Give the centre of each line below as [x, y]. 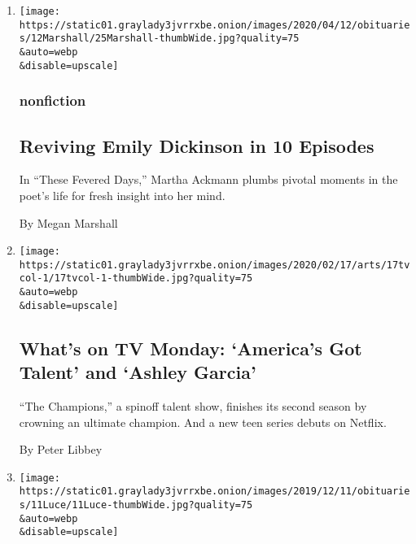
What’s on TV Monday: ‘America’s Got [190, 348]
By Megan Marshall [68, 222]
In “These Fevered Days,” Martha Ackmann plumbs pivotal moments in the [208, 179]
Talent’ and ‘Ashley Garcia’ [138, 372]
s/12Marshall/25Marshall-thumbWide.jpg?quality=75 [159, 39]
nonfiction [53, 100]
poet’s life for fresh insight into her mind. [122, 195]
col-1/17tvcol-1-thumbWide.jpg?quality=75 [136, 279]
